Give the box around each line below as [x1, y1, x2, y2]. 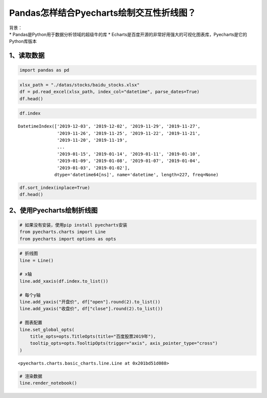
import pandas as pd [19, 67, 69, 73]
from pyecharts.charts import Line [19, 229, 106, 235]
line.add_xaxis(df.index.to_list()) [19, 278, 109, 284]
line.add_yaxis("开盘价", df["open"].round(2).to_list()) [19, 299, 161, 305]
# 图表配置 [19, 320, 43, 325]
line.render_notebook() [19, 380, 78, 386]
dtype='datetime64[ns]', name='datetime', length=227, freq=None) [54, 172, 219, 177]
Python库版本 [9, 39, 37, 44]
